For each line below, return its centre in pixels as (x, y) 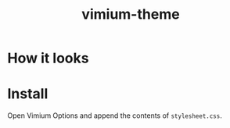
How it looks (48, 58)
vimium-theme (131, 14)
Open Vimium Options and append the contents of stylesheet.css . (115, 116)
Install (28, 94)
